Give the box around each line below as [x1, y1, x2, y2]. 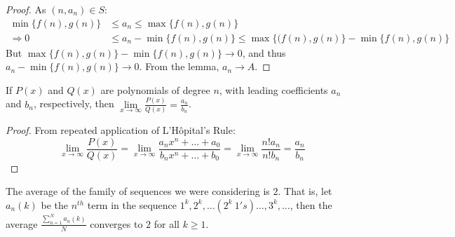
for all [154, 216, 179, 231]
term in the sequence [87, 197, 177, 212]
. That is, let [278, 184, 332, 198]
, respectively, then [33, 96, 114, 111]
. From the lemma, [139, 59, 219, 74]
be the [41, 197, 69, 212]
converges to [90, 216, 143, 231]
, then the [290, 197, 332, 212]
